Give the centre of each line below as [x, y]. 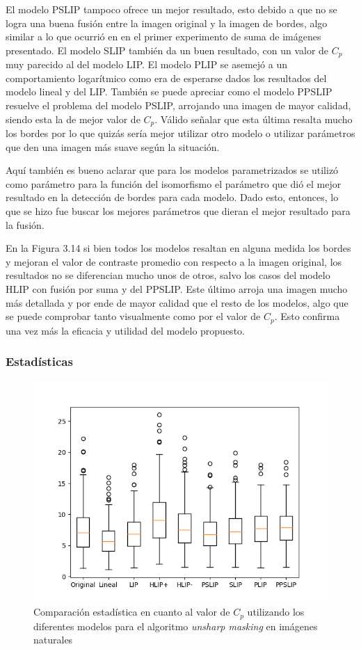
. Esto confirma [307, 316]
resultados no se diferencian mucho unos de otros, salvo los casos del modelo [168, 275]
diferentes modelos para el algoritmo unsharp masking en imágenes [176, 626]
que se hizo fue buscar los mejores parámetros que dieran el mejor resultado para [178, 211]
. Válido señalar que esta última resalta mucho [254, 119]
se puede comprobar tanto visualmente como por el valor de [133, 316]
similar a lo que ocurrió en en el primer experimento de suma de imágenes [163, 37]
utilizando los [276, 612]
